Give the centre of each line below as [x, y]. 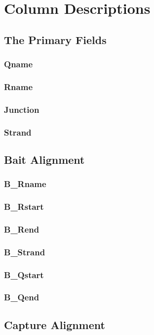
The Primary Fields [55, 39]
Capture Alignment [55, 324]
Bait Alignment [44, 159]
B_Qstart [24, 274]
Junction [22, 109]
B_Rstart [24, 207]
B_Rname [25, 184]
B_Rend [22, 229]
